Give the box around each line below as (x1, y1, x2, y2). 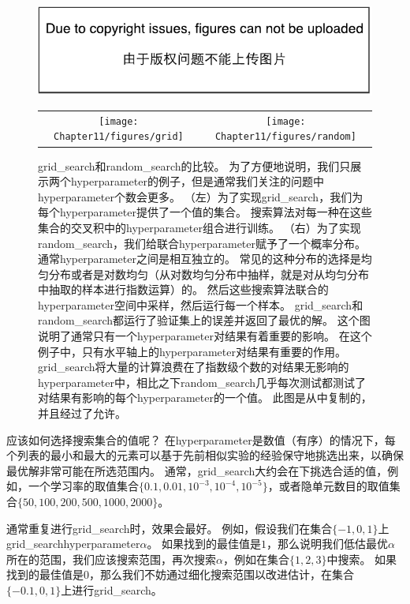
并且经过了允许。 (38, 405, 126, 422)
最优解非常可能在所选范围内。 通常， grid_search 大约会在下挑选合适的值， (6, 462, 388, 478)
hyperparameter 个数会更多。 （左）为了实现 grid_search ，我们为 (38, 188, 363, 204)
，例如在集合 (222, 550, 289, 567)
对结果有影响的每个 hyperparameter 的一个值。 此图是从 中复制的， (38, 389, 372, 406)
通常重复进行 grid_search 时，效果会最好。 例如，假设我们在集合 (6, 520, 333, 536)
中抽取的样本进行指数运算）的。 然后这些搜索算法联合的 (38, 281, 329, 298)
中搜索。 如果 (326, 550, 397, 567)
